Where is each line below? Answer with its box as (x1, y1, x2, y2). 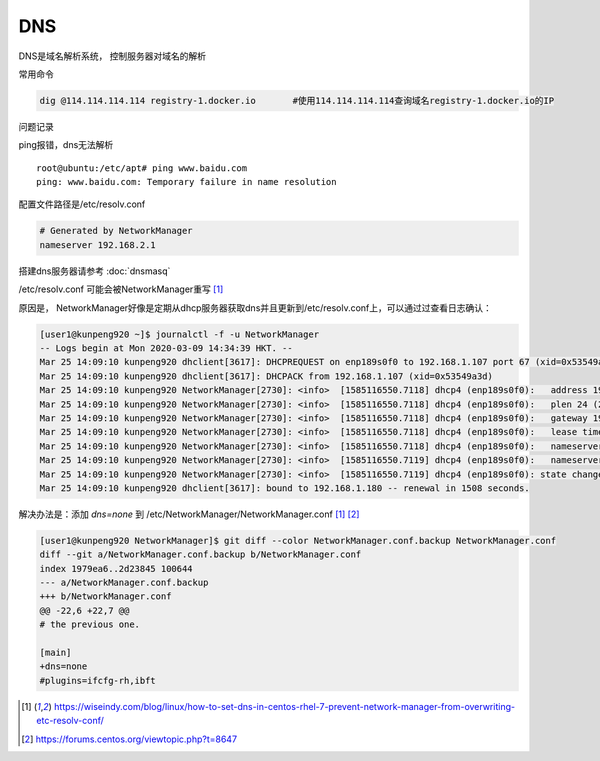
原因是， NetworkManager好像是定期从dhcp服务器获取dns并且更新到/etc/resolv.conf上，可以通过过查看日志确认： (18, 301, 492, 314)
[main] (39, 646, 72, 658)
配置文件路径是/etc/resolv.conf (18, 198, 146, 210)
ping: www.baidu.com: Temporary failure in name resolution (36, 176, 337, 188)
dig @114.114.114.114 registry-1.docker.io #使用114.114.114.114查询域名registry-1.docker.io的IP (39, 95, 555, 106)
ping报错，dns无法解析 (18, 139, 114, 151)
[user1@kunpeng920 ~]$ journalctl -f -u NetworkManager (39, 328, 320, 340)
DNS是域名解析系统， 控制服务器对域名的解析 (18, 50, 207, 62)
